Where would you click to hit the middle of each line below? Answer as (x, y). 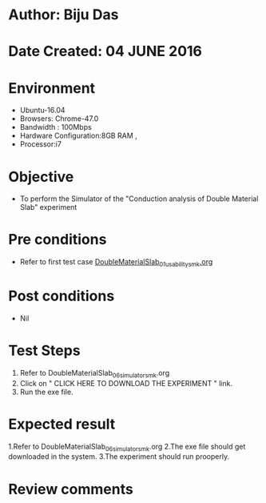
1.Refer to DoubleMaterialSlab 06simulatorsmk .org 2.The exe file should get (127, 447)
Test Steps (45, 351)
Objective (41, 177)
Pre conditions (58, 240)
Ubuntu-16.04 (42, 111)
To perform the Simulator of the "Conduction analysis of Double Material (139, 199)
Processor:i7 (41, 144)
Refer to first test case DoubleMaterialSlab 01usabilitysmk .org (116, 263)
